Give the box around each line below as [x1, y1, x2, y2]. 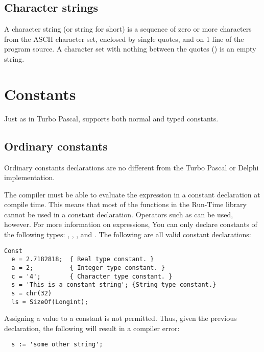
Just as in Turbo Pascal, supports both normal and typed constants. [4, 113, 219, 123]
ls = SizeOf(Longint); [11, 298, 88, 306]
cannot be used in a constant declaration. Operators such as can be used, [4, 209, 233, 219]
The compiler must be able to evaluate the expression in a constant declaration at [4, 189, 260, 199]
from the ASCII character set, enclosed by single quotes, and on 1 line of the [4, 33, 244, 44]
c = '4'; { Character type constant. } [11, 272, 173, 280]
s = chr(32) [11, 289, 52, 297]
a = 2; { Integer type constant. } [11, 264, 165, 271]
